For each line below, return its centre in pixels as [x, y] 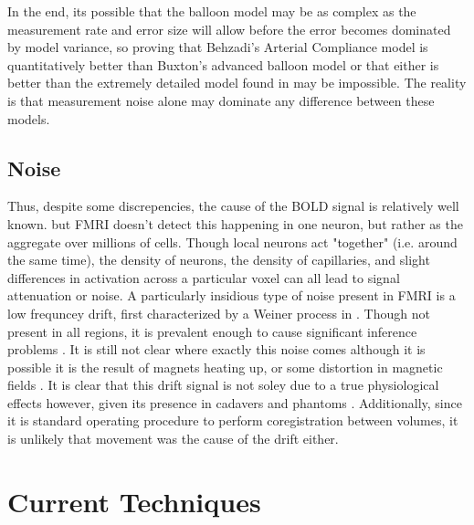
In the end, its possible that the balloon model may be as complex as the [212, 11]
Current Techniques [134, 501]
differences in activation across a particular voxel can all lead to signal [204, 277]
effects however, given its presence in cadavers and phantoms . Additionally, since [235, 402]
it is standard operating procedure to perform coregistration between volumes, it [233, 420]
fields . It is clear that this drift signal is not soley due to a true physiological [223, 385]
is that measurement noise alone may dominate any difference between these [221, 100]
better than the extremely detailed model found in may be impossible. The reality [237, 83]
